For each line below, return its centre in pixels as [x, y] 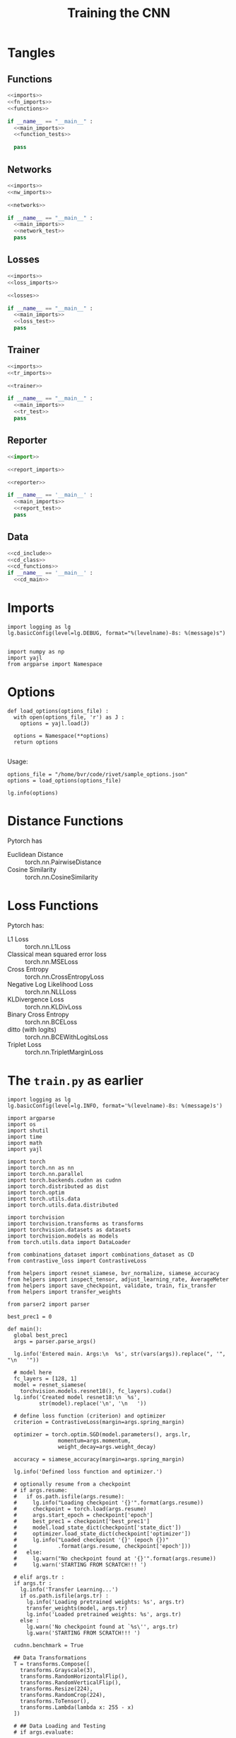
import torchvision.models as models [63, 1236]
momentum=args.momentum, [94, 1440]
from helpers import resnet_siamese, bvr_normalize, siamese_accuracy [113, 1273]
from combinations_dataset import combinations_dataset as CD [101, 1255]
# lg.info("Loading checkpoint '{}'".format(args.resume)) [108, 1503]
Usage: [18, 761]
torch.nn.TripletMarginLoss [64, 1052]
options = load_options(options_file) [64, 780]
